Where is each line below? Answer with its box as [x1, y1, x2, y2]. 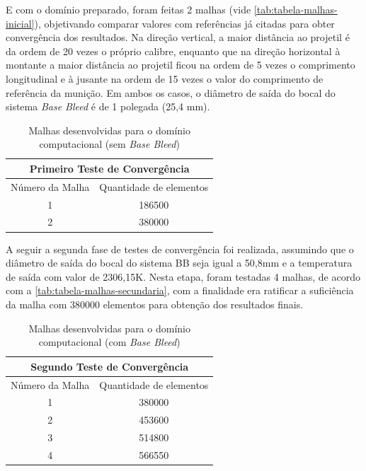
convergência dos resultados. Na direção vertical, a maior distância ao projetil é [6, 30, 350, 45]
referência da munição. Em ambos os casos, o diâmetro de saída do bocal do [6, 85, 336, 100]
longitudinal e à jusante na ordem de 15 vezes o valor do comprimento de [6, 71, 324, 86]
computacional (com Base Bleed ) [38, 335, 181, 349]
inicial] [6, 16, 35, 30]
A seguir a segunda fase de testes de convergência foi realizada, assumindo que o [6, 241, 354, 256]
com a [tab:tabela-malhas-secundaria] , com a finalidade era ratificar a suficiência [6, 283, 354, 298]
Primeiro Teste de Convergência [29, 161, 190, 175]
